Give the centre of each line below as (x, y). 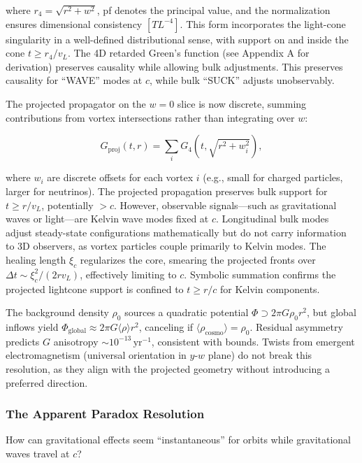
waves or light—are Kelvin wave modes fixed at (107, 219)
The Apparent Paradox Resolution (105, 414)
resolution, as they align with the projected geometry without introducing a (168, 369)
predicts (23, 341)
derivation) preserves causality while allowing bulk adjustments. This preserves (174, 66)
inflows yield (32, 327)
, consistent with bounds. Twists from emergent (253, 341)
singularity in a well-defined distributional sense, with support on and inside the (177, 39)
